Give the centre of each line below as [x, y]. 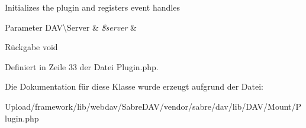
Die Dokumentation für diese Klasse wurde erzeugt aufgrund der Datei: [134, 86]
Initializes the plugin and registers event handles [92, 7]
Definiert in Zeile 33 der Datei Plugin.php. [82, 66]
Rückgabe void [31, 47]
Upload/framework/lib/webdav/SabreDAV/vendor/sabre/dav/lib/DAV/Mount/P [153, 106]
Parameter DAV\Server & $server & [71, 27]
